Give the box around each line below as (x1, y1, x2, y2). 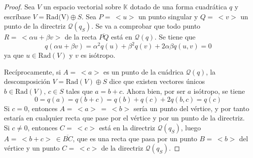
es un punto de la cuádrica (103, 66, 183, 77)
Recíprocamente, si (4, 66, 61, 77)
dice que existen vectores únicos (109, 76, 205, 86)
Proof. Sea (4, 1, 35, 11)
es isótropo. (80, 50, 115, 60)
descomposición (4, 76, 50, 86)
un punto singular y (138, 11, 198, 21)
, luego (181, 122, 201, 132)
